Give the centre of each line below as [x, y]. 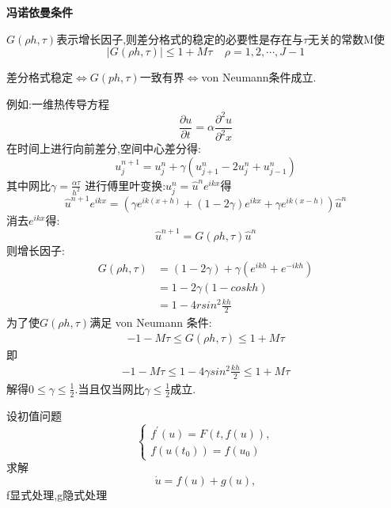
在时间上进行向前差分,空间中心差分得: [104, 148]
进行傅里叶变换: [125, 185]
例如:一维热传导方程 [58, 103]
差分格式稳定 [40, 77]
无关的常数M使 [347, 38]
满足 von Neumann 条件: [151, 322]
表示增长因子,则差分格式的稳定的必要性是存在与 [180, 38]
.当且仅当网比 [110, 388]
